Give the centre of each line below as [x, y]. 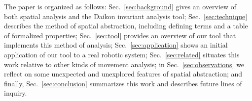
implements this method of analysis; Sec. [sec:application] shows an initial [116, 45]
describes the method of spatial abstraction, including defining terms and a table [126, 26]
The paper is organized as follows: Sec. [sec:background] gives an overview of [120, 6]
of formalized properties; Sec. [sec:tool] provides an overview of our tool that [120, 35]
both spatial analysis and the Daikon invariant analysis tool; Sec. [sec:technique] [126, 16]
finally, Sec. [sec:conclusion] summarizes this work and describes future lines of [123, 83]
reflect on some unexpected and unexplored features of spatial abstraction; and [123, 74]
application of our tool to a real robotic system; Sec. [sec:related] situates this [122, 54]
